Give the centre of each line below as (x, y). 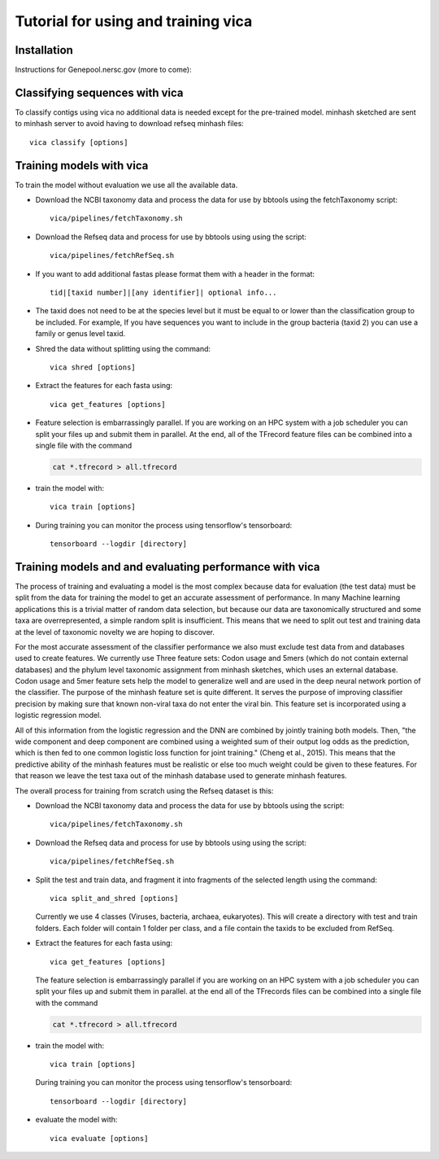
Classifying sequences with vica (99, 92)
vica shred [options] (93, 367)
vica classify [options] (79, 142)
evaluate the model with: (76, 1120)
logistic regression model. (58, 715)
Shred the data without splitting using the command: (123, 348)
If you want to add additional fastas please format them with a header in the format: (175, 273)
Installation (44, 50)
